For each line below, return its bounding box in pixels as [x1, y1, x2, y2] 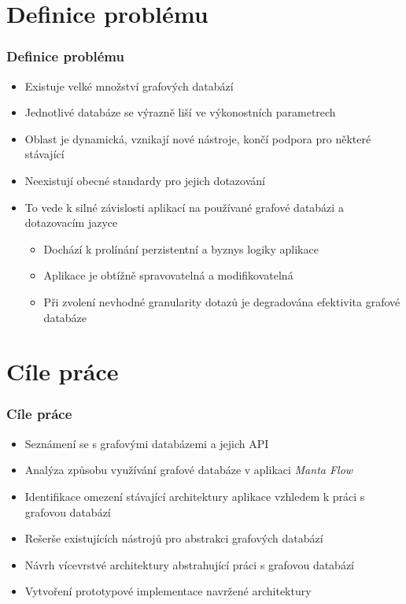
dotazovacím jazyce [24, 214, 118, 231]
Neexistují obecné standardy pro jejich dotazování [24, 172, 265, 188]
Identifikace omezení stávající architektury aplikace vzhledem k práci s [24, 487, 365, 504]
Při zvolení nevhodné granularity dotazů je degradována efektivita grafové [43, 293, 400, 309]
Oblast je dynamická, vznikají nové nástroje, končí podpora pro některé [24, 130, 371, 146]
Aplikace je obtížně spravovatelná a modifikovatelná [43, 267, 293, 283]
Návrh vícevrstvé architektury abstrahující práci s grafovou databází [24, 556, 355, 573]
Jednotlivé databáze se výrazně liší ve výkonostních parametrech [24, 104, 336, 120]
